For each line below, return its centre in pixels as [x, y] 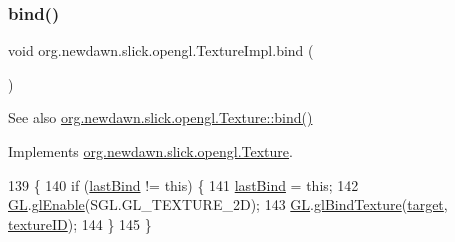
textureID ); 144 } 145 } [80, 223]
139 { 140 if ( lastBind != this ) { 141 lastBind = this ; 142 [183, 184]
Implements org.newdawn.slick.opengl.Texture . [150, 151]
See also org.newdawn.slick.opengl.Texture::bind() [160, 117]
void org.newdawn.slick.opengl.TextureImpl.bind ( [161, 50]
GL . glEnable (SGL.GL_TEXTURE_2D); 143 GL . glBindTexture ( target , [228, 204]
